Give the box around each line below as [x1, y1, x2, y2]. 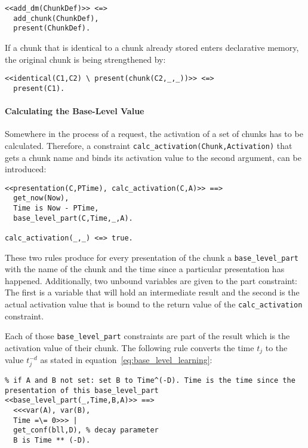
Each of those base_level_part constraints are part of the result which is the [5, 330, 290, 342]
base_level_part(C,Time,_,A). [13, 214, 133, 223]
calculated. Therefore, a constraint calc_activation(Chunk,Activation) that [5, 139, 292, 151]
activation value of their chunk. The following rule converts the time [5, 341, 254, 353]
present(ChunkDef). [13, 24, 91, 33]
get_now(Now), [13, 194, 69, 203]
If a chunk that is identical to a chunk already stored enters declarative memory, [5, 41, 299, 53]
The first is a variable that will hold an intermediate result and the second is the [5, 286, 300, 298]
